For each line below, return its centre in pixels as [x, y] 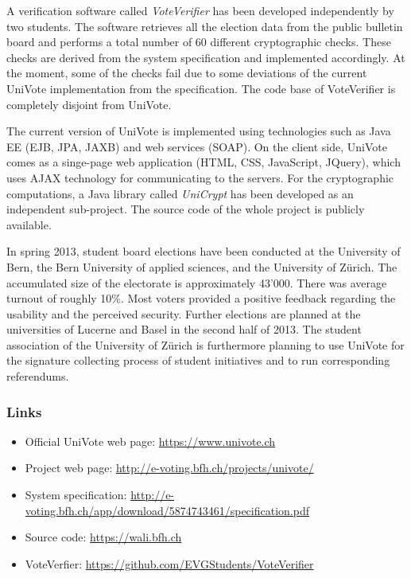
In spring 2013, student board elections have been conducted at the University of [204, 251]
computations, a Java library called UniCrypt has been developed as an [180, 193]
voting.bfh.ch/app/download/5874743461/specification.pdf [167, 510]
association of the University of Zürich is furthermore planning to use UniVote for [205, 344]
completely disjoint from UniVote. [89, 104]
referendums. [38, 376]
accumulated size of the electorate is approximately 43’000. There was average [197, 282]
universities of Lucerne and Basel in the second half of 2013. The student [184, 329]
